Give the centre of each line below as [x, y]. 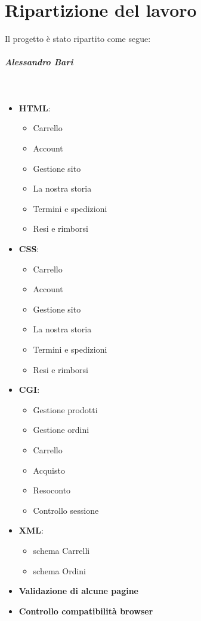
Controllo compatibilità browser [86, 611]
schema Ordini [59, 570]
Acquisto [49, 470]
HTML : [35, 107]
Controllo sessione [66, 510]
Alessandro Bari [39, 62]
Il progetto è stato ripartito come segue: [78, 39]
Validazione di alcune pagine [78, 591]
